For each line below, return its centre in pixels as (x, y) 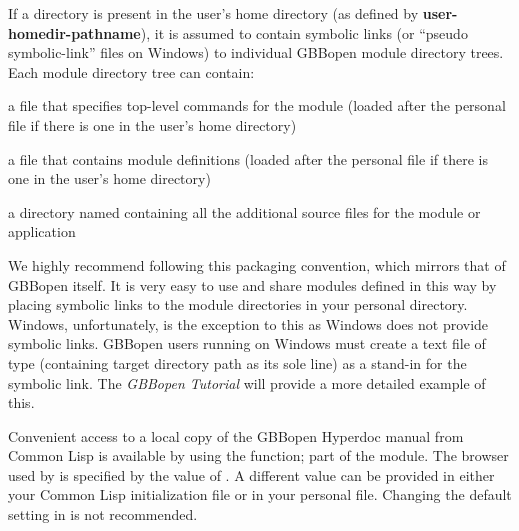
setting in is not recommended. (103, 514)
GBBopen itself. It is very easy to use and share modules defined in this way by (252, 284)
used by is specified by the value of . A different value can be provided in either (251, 474)
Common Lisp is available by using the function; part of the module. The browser (258, 455)
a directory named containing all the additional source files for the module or (244, 211)
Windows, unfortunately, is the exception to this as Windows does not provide (248, 323)
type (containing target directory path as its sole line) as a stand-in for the (237, 362)
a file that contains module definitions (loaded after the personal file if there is (248, 158)
